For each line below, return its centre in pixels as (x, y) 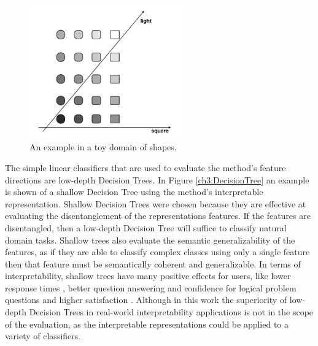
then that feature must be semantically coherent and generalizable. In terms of (153, 263)
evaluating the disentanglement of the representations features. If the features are (158, 216)
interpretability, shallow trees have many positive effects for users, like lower (148, 276)
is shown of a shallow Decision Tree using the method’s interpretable (134, 192)
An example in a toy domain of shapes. (103, 147)
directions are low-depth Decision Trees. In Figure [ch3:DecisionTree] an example (157, 179)
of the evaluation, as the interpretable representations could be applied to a (147, 324)
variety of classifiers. (43, 336)
